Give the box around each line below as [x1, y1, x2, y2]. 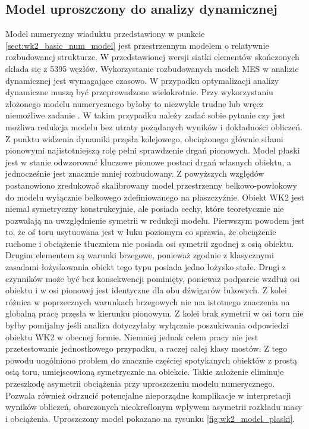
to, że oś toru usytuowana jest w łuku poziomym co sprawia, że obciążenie [5, 226, 276, 238]
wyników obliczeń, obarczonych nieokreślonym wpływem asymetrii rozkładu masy [5, 400, 302, 413]
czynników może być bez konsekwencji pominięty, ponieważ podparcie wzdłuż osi [5, 272, 300, 284]
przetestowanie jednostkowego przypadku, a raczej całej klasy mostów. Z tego [5, 342, 288, 355]
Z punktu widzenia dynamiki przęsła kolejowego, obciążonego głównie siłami [5, 132, 283, 145]
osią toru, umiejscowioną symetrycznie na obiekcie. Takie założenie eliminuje [5, 365, 284, 378]
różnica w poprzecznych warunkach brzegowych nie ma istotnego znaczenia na [5, 295, 290, 308]
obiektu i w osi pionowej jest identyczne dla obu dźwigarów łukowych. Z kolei [5, 284, 287, 296]
